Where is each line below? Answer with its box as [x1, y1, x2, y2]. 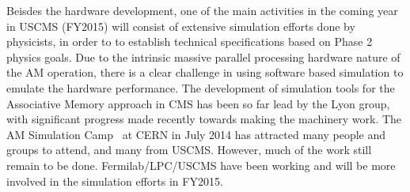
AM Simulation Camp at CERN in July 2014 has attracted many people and [6, 126, 386, 142]
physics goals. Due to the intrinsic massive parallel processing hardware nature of [6, 48, 401, 65]
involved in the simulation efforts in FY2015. [6, 172, 223, 189]
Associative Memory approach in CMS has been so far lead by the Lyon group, [6, 95, 390, 111]
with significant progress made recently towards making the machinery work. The [6, 111, 402, 127]
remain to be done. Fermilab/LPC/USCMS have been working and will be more [6, 156, 396, 173]
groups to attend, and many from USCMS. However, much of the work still [6, 141, 372, 158]
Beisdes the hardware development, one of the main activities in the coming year [6, 2, 398, 18]
